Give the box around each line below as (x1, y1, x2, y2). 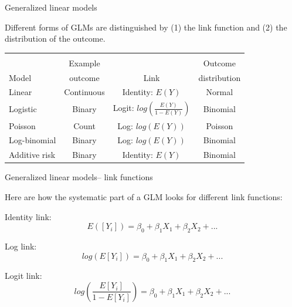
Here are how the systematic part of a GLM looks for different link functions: (5, 190, 283, 203)
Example (69, 56, 100, 69)
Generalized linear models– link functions (5, 171, 153, 183)
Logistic (9, 103, 37, 115)
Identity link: (5, 210, 52, 222)
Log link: (5, 239, 37, 252)
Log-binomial (9, 134, 56, 146)
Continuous (64, 86, 105, 98)
